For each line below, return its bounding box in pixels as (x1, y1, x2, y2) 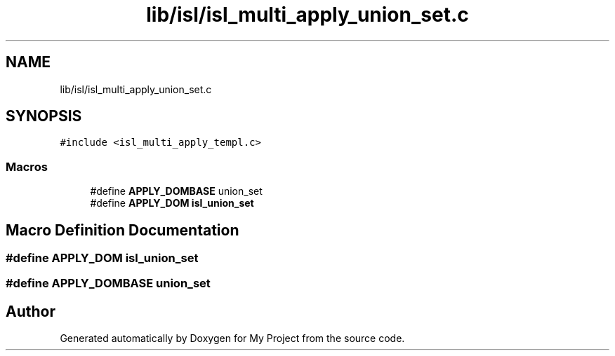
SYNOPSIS (6, 107, 82, 125)
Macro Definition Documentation (6, 221, 239, 239)
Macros (6, 159, 48, 174)
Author (6, 302, 55, 320)
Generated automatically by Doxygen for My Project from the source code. (60, 332, 405, 345)
